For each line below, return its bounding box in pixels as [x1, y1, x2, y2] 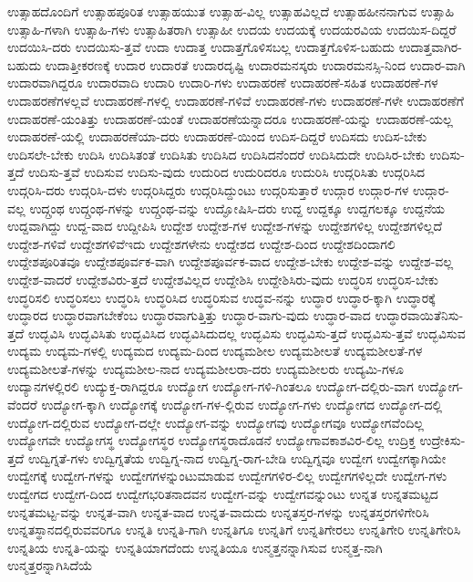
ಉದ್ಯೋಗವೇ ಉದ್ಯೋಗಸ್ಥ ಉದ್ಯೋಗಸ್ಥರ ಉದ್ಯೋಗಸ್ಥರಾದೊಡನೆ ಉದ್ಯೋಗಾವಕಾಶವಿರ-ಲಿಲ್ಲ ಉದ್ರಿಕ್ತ [7, 431, 416, 450]
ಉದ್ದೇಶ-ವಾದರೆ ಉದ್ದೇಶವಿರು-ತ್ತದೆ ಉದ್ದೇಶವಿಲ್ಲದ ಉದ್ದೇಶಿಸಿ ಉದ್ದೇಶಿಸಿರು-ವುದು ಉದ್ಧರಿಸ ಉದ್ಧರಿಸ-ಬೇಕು [7, 269, 438, 288]
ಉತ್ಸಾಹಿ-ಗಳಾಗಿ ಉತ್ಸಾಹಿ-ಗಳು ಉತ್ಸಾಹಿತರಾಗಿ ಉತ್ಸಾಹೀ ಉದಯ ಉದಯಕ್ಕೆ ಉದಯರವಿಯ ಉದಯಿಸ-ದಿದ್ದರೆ [7, 19, 457, 38]
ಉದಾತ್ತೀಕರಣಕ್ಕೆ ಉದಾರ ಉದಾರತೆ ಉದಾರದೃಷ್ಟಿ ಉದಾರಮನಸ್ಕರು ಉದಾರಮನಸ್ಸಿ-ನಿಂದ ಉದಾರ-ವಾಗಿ [45, 55, 466, 74]
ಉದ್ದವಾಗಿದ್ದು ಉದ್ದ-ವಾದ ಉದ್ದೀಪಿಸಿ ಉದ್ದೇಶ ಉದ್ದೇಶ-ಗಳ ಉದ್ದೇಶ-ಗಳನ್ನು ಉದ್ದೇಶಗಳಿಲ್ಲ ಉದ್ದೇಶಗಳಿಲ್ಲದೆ [7, 216, 443, 235]
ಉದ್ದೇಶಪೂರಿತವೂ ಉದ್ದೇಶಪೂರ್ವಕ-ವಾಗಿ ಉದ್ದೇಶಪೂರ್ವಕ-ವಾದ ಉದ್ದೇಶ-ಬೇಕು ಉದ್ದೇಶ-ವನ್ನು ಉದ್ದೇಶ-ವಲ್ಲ [7, 252, 454, 271]
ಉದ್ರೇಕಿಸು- [419, 431, 466, 450]
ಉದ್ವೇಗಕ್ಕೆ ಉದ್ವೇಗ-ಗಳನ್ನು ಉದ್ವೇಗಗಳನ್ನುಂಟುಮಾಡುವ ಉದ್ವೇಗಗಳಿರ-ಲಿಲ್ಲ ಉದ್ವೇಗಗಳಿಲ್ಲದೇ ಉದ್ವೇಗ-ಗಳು [7, 466, 447, 485]
